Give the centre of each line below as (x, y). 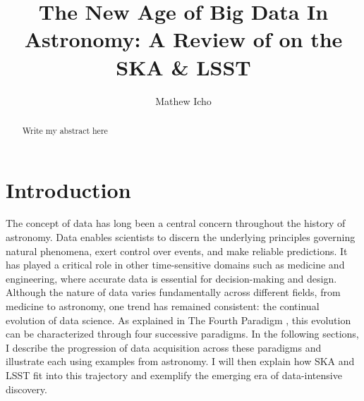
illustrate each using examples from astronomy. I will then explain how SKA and (180, 361)
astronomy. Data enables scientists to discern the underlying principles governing (181, 237)
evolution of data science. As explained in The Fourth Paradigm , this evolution (178, 320)
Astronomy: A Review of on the (183, 39)
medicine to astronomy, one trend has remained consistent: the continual (163, 306)
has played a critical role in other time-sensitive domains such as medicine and (175, 265)
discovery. (26, 389)
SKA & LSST (183, 67)
